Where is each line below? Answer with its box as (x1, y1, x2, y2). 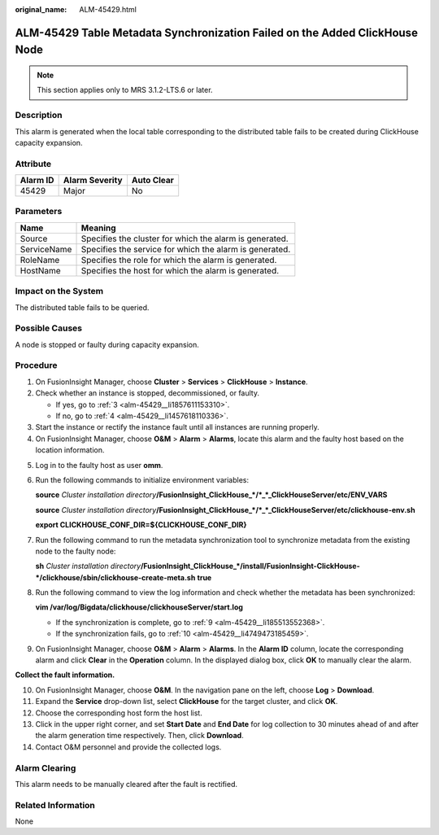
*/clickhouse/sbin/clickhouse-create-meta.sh (35, 572, 196, 582)
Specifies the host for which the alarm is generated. (80, 264, 280, 276)
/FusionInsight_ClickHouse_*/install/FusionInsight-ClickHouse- (140, 562, 361, 571)
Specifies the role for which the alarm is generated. (80, 254, 277, 265)
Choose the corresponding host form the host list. (35, 708, 202, 718)
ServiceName (20, 243, 72, 255)
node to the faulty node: (35, 546, 116, 556)
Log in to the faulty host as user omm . (35, 460, 163, 470)
